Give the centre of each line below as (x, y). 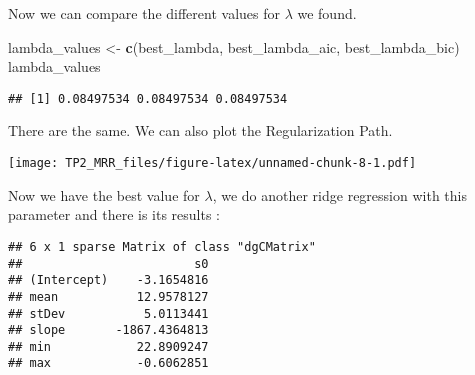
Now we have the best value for (104, 194)
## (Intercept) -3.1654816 (108, 280)
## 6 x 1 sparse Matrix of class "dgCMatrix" (162, 246)
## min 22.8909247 (108, 346)
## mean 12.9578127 (108, 296)
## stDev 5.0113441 (108, 313)
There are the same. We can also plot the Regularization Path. (200, 130)
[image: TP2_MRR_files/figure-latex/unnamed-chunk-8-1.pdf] (212, 163)
